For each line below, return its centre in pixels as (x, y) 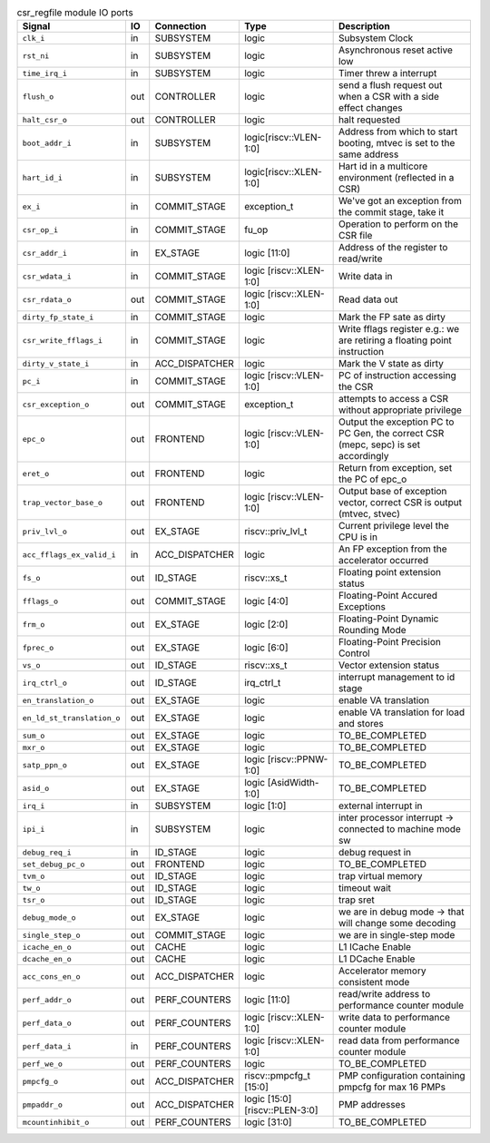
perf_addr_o (47, 999)
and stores (361, 724)
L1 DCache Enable (377, 959)
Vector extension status (389, 665)
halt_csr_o (45, 119)
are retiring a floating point (395, 340)
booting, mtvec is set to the (397, 143)
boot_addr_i (47, 143)
